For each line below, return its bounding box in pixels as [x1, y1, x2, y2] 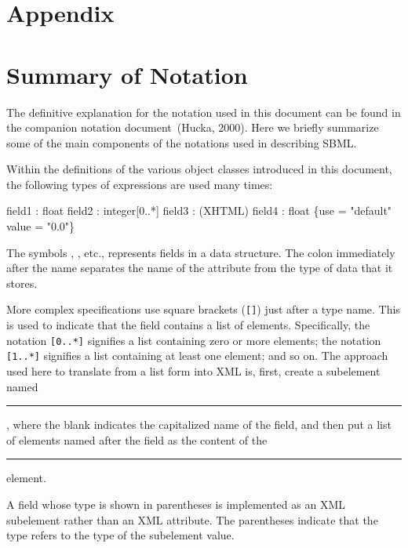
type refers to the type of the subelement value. [6, 527, 235, 543]
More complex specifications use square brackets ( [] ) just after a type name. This [6, 301, 400, 318]
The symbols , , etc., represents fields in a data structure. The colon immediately [6, 244, 395, 260]
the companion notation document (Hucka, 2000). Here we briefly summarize [6, 119, 379, 136]
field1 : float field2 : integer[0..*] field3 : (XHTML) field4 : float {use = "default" [6, 202, 392, 219]
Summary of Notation [6, 58, 248, 90]
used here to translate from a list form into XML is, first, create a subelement [6, 363, 381, 379]
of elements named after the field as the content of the [6, 431, 268, 448]
